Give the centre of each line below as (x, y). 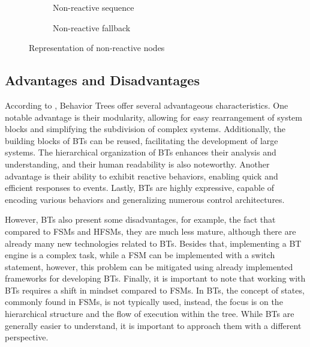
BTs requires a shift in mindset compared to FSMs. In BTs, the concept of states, (155, 290)
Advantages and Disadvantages (102, 80)
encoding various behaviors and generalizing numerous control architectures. (145, 199)
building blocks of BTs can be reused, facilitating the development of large (142, 140)
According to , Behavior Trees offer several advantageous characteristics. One (147, 105)
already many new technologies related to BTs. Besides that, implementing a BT (153, 243)
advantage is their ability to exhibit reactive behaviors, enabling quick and (142, 176)
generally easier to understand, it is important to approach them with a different (153, 325)
